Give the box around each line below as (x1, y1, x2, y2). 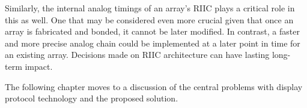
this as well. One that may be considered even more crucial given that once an (5, 13, 294, 26)
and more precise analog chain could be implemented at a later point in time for (5, 36, 300, 49)
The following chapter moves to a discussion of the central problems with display (5, 80, 303, 92)
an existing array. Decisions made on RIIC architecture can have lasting (5, 48, 270, 61)
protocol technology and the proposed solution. (5, 92, 178, 104)
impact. (25, 60, 53, 72)
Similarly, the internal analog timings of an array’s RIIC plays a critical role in (5, 2, 295, 14)
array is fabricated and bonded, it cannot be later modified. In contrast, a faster (5, 25, 300, 38)
